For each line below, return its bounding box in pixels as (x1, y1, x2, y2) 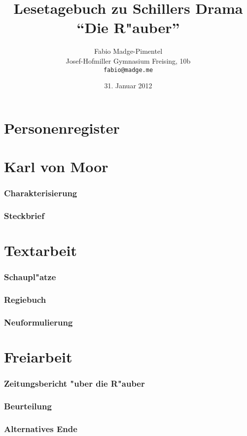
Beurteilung (4, 400, 52, 412)
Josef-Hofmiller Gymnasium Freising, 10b (66, 55, 191, 66)
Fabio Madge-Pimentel (94, 46, 163, 56)
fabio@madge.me (103, 66, 153, 73)
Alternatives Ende (4, 422, 77, 435)
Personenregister (4, 117, 120, 138)
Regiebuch (4, 293, 46, 306)
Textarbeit (4, 240, 77, 260)
